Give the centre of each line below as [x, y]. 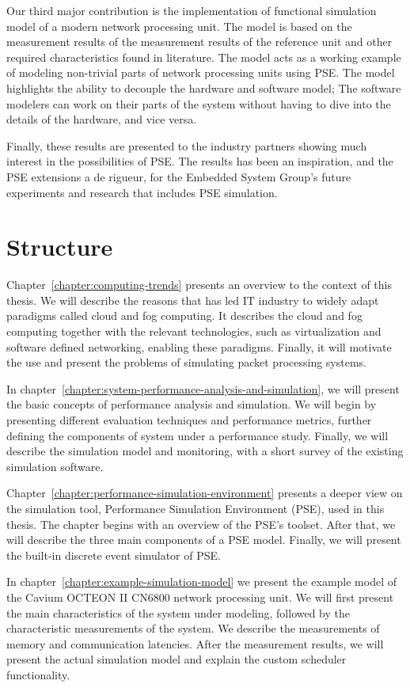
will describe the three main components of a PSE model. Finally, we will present [204, 540]
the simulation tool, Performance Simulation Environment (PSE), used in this [196, 508]
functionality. [38, 674]
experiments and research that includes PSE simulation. [142, 192]
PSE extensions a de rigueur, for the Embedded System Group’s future [179, 176]
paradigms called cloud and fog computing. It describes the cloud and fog [184, 315]
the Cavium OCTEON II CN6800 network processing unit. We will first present [200, 597]
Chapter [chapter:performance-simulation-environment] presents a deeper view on [205, 493]
